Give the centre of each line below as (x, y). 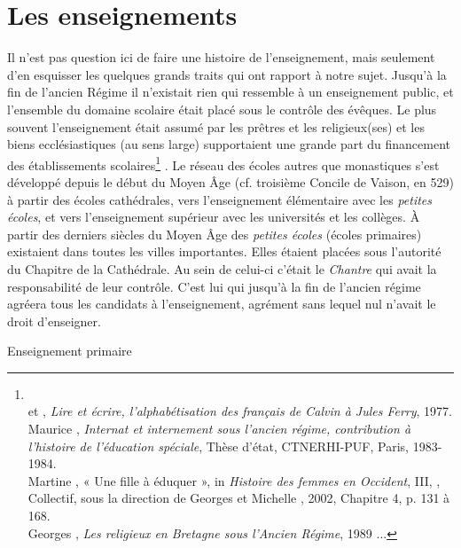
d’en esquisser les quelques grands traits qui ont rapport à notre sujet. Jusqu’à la (227, 74)
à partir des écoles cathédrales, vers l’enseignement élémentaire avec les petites (220, 199)
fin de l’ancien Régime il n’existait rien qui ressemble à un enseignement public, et (230, 92)
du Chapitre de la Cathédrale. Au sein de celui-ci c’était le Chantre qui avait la (222, 268)
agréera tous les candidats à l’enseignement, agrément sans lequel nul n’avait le (222, 304)
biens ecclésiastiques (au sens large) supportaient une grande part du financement (229, 144)
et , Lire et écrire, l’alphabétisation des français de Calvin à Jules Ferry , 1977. (240, 411)
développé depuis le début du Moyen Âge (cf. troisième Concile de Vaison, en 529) (230, 181)
